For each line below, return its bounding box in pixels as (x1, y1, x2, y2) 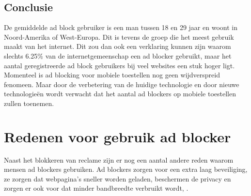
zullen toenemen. (4, 98, 54, 108)
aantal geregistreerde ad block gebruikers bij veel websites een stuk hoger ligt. (4, 60, 235, 70)
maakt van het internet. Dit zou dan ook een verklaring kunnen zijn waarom (4, 41, 231, 51)
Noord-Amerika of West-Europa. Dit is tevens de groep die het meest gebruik (4, 31, 234, 42)
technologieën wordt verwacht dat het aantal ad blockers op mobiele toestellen (4, 89, 236, 99)
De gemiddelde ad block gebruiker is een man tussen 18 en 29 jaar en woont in (4, 22, 237, 32)
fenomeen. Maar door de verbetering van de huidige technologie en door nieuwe (4, 79, 239, 89)
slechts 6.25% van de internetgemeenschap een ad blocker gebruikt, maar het (4, 50, 232, 60)
